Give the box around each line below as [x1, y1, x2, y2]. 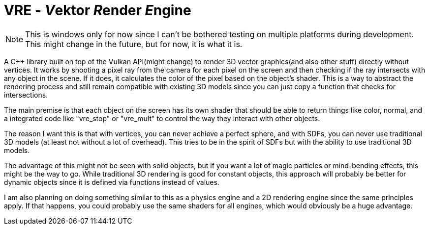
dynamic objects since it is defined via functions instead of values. [4, 178, 219, 186]
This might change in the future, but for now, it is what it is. [25, 39, 243, 49]
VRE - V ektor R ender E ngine [4, 2, 191, 19]
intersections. [4, 90, 48, 99]
